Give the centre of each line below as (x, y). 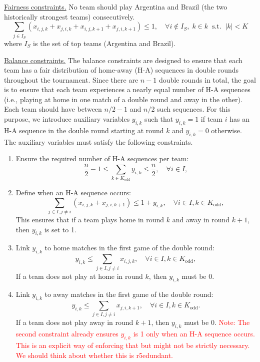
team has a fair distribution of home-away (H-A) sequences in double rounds (121, 70)
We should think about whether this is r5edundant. (94, 355)
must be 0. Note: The (217, 322)
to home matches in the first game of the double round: (129, 248)
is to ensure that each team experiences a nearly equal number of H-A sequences (127, 89)
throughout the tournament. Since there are (71, 79)
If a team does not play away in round (74, 322)
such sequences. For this (194, 109)
